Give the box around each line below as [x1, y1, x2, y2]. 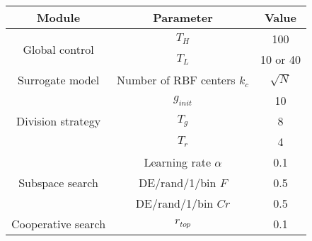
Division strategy [16, 113, 101, 129]
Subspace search [18, 174, 98, 191]
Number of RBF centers [117, 72, 236, 88]
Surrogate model [17, 72, 100, 88]
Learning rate [144, 154, 211, 170]
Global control [23, 40, 94, 57]
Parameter [153, 9, 213, 26]
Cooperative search [11, 215, 106, 232]
